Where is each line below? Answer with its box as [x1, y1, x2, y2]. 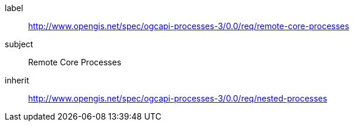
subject [5, 39, 33, 49]
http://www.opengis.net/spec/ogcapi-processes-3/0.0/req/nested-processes [28, 93, 328, 103]
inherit [5, 75, 29, 85]
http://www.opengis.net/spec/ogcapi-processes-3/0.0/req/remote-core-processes [28, 21, 349, 31]
